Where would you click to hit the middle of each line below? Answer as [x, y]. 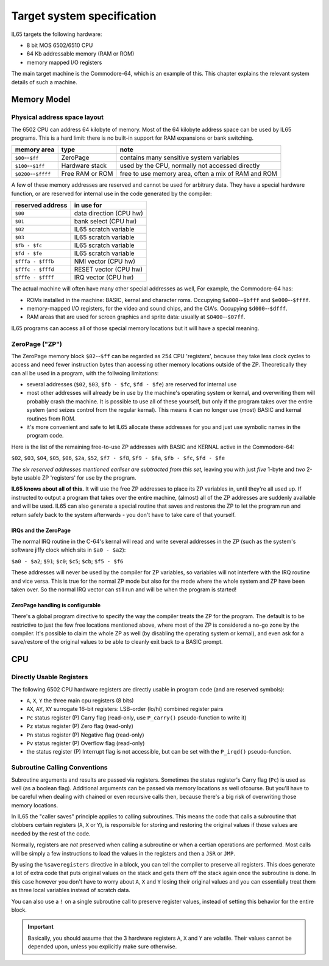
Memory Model [41, 100]
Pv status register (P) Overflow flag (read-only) [86, 743]
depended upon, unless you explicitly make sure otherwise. [102, 946]
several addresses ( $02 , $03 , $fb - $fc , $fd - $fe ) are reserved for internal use [132, 384]
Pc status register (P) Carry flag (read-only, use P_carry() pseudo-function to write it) [136, 718]
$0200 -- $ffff [33, 174]
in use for [88, 206]
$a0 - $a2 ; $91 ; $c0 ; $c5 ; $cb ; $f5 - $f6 [67, 561]
